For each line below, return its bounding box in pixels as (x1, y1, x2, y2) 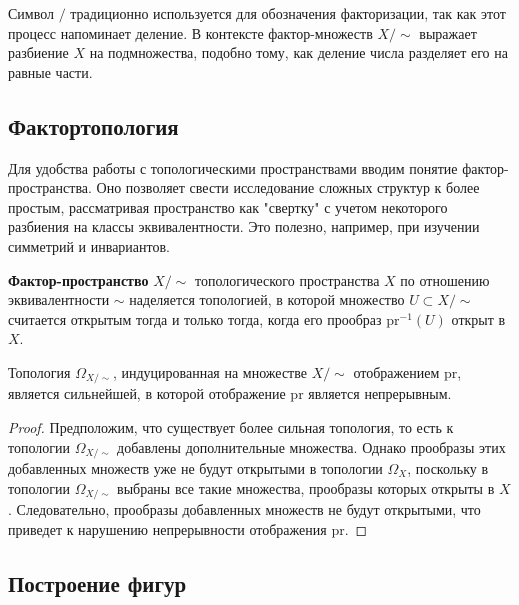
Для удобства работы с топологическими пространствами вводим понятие (8, 157, 458, 178)
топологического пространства (194, 269, 380, 290)
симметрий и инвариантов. (8, 235, 170, 256)
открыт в (451, 308, 506, 329)
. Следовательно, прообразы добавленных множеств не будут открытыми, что (8, 499, 481, 520)
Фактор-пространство (8, 269, 149, 290)
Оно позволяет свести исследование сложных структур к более (96, 177, 480, 198)
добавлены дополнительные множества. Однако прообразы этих (117, 436, 506, 457)
